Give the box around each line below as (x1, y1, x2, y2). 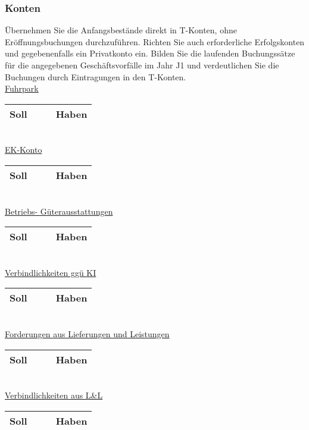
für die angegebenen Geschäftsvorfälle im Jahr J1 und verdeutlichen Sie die (5, 59, 279, 71)
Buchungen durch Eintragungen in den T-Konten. (5, 70, 186, 83)
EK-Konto (5, 143, 42, 156)
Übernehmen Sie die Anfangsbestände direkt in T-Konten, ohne (5, 24, 237, 36)
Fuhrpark (5, 82, 39, 95)
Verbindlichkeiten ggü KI (5, 266, 96, 278)
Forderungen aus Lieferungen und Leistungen (5, 327, 170, 340)
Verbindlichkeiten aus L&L (5, 389, 103, 401)
